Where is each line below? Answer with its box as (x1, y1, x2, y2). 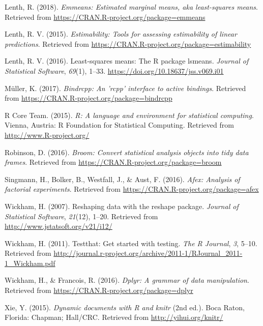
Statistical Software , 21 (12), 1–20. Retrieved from (5, 211, 158, 221)
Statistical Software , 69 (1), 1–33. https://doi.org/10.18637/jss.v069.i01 (5, 65, 224, 76)
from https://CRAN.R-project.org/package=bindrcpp (5, 93, 172, 103)
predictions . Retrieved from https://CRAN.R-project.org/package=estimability (5, 38, 251, 49)
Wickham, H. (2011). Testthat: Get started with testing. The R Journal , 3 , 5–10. (5, 238, 257, 248)
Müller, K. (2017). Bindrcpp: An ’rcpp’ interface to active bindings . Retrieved (5, 82, 246, 93)
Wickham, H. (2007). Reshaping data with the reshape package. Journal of (5, 200, 239, 211)
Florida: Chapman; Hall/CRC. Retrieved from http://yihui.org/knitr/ (5, 312, 223, 322)
